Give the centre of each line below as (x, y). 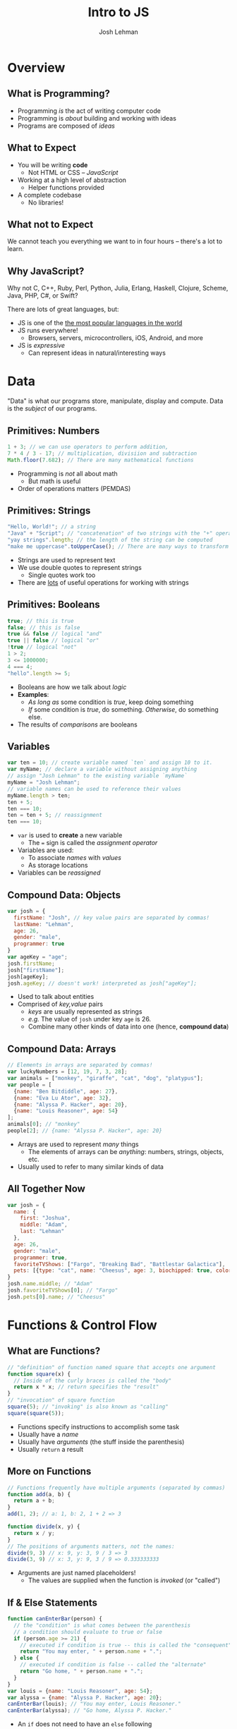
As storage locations (58, 866)
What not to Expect (50, 224)
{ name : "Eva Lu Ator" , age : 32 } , (63, 1098)
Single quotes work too (62, 575)
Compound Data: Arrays (62, 1049)
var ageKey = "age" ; (38, 957)
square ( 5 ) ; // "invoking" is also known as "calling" (88, 1407)
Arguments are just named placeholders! (77, 1573)
